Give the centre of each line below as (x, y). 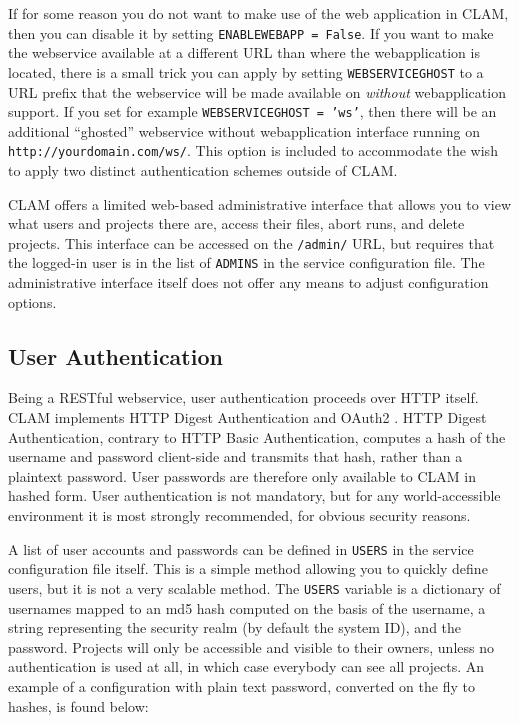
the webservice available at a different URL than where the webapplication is (244, 52)
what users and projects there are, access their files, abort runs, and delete (236, 223)
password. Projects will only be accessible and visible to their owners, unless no (251, 646)
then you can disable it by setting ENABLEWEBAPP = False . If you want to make (251, 32)
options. (32, 301)
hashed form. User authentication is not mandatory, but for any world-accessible (254, 495)
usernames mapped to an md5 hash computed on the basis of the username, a (247, 607)
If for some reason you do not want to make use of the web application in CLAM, (258, 13)
